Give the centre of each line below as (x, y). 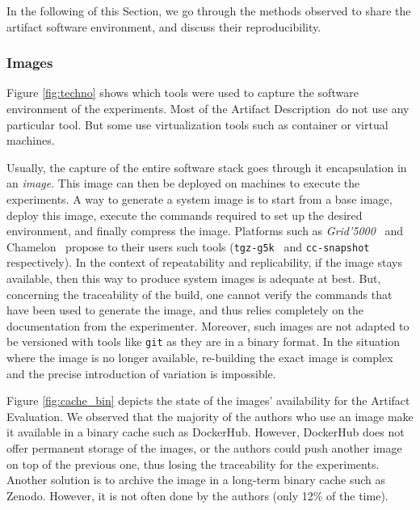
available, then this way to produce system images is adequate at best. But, (194, 278)
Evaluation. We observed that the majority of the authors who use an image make (210, 416)
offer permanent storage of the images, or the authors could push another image (204, 448)
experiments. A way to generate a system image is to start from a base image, (199, 198)
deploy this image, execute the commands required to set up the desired (185, 215)
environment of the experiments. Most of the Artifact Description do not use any (208, 108)
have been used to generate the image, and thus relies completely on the (185, 310)
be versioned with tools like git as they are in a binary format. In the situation (204, 341)
